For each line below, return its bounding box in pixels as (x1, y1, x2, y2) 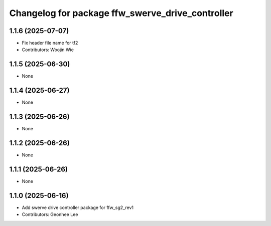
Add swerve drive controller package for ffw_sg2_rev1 (22, 204, 134, 210)
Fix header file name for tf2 (22, 40, 78, 46)
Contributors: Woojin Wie (22, 47, 74, 53)
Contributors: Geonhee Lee (22, 211, 78, 217)
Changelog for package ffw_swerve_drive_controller (9, 8, 233, 19)
